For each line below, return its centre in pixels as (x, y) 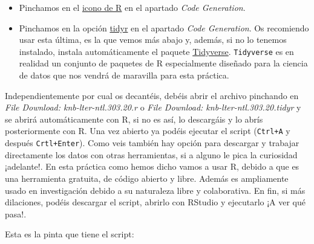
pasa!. (16, 213)
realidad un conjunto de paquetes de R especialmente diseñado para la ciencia (163, 63)
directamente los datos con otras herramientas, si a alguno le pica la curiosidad (151, 154)
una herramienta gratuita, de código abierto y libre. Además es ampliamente (147, 178)
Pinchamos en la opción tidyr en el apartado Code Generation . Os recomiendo (164, 27)
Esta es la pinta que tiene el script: (70, 234)
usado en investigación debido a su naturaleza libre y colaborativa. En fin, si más (155, 190)
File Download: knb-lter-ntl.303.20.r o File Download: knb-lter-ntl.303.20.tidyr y (153, 107)
